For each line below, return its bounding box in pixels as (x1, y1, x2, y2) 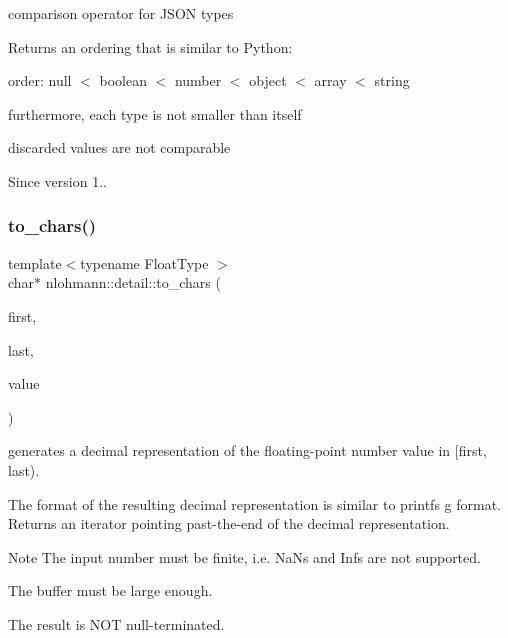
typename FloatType (80, 252, 209, 273)
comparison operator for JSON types (8, 3, 234, 23)
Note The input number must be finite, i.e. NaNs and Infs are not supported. (8, 546, 481, 567)
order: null (8, 70, 72, 91)
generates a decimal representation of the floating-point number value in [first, (8, 440, 487, 461)
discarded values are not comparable (8, 137, 231, 158)
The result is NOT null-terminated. (8, 613, 225, 634)
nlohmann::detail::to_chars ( (45, 272, 221, 293)
